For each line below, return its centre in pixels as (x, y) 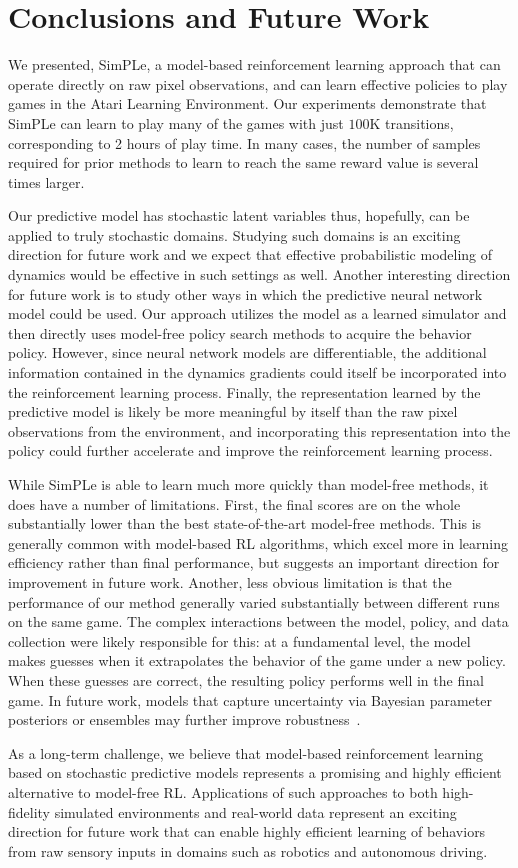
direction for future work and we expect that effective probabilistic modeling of (250, 254)
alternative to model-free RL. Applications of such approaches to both (223, 791)
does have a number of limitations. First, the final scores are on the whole (234, 503)
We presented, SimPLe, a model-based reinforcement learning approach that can (254, 64)
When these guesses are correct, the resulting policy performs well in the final (246, 679)
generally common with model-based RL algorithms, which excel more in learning (258, 542)
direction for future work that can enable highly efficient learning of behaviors (247, 831)
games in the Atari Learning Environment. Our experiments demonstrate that (247, 103)
